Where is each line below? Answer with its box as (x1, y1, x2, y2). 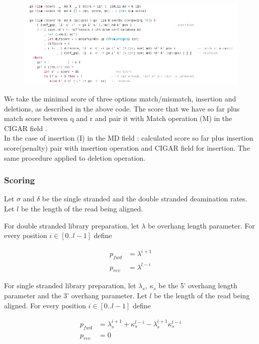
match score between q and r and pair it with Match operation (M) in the (4, 113, 232, 124)
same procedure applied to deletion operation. (4, 152, 145, 163)
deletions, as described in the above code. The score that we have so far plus (4, 103, 240, 113)
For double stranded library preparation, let (4, 220, 139, 231)
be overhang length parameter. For (148, 220, 255, 231)
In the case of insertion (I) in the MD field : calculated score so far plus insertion (4, 133, 253, 143)
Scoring (4, 174, 35, 186)
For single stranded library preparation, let (4, 280, 136, 291)
